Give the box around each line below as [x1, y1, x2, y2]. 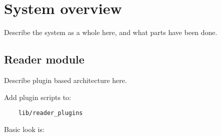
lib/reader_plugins [18, 109, 83, 117]
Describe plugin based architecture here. [4, 74, 127, 85]
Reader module [4, 51, 84, 67]
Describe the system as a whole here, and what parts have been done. [4, 27, 217, 37]
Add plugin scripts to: [4, 91, 71, 102]
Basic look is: [4, 123, 44, 134]
